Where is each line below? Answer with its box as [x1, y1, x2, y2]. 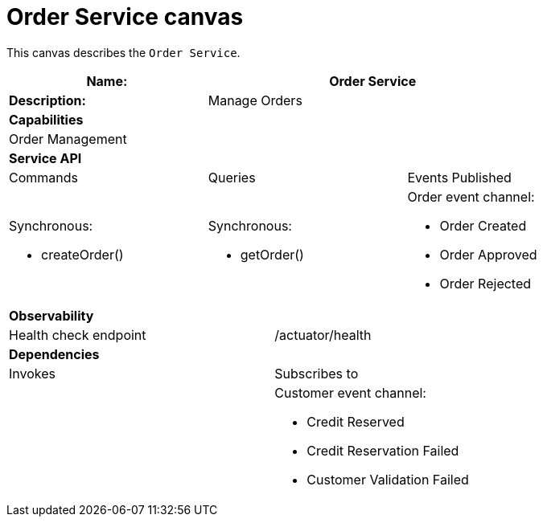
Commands [9, 169, 78, 186]
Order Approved [439, 246, 537, 263]
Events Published [407, 169, 512, 186]
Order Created [439, 217, 527, 234]
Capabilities [9, 111, 84, 128]
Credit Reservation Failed [306, 442, 459, 459]
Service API [9, 149, 82, 166]
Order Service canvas [6, 3, 244, 31]
